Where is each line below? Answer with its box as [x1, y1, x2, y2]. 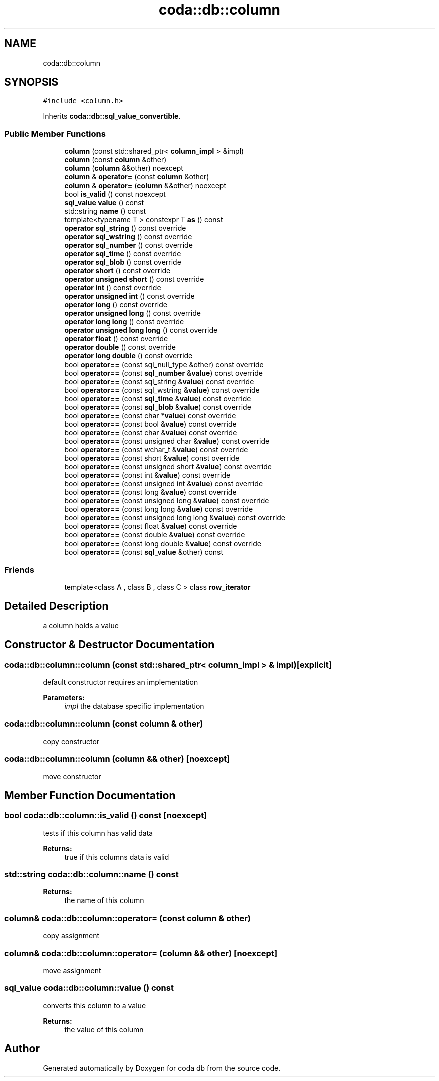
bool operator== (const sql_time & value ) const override [64, 394, 251, 403]
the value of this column [64, 1025, 144, 1034]
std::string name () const [64, 207, 146, 216]
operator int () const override [64, 283, 161, 292]
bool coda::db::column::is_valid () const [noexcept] [4, 810, 207, 821]
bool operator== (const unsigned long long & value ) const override [64, 513, 286, 522]
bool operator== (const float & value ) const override [64, 522, 237, 531]
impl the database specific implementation [64, 702, 204, 710]
